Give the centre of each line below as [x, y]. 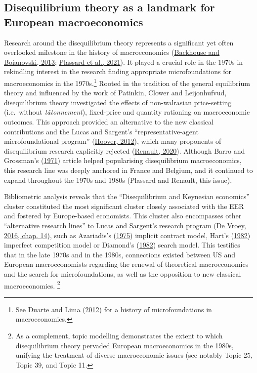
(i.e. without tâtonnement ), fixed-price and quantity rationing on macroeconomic [127, 112]
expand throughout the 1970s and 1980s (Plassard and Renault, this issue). [118, 180]
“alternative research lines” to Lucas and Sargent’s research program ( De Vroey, [125, 225]
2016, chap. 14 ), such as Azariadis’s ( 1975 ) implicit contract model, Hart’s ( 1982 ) [127, 235]
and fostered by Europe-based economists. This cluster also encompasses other [123, 216]
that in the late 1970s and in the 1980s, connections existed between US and [120, 254]
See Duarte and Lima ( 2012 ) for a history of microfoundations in [114, 309]
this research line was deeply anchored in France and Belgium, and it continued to [128, 170]
